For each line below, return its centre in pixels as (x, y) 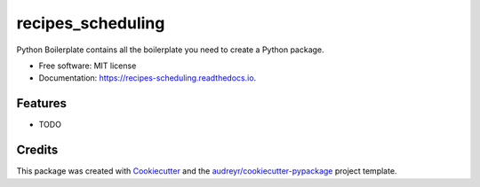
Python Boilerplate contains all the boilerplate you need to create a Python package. (170, 50)
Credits (37, 150)
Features (41, 103)
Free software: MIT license (88, 66)
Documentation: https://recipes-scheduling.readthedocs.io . (148, 78)
